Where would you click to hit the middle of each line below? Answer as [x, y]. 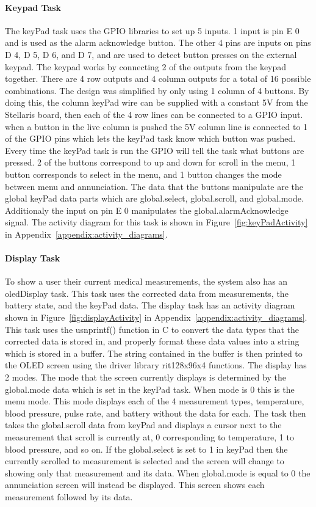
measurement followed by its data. [69, 496]
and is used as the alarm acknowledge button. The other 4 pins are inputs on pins [158, 42]
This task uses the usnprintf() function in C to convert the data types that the [152, 329]
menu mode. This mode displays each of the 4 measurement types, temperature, [155, 401]
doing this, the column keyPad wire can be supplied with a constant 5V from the [156, 102]
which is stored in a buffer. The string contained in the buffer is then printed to [154, 353]
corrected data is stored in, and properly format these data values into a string [152, 341]
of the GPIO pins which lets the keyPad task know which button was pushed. [150, 138]
